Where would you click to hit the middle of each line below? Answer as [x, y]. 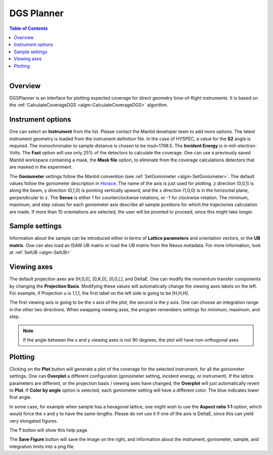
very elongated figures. [34, 421]
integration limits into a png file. [42, 446]
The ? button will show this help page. [49, 430]
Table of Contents [29, 28]
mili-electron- [243, 146]
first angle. [21, 397]
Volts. [15, 153]
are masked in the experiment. [41, 167]
